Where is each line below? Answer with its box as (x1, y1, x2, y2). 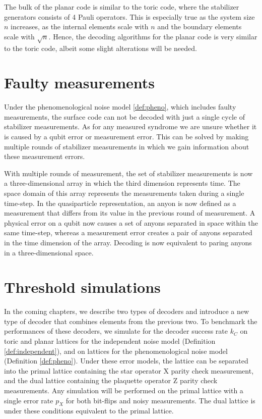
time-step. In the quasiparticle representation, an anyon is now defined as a (4, 197, 236, 208)
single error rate (4, 395, 53, 405)
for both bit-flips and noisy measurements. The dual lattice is (65, 395, 255, 405)
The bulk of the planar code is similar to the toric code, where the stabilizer (4, 2, 239, 12)
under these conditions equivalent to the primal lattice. (4, 405, 174, 416)
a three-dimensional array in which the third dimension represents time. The (4, 178, 240, 188)
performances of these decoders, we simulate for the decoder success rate (4, 326, 228, 336)
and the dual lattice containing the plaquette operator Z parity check (4, 375, 218, 386)
